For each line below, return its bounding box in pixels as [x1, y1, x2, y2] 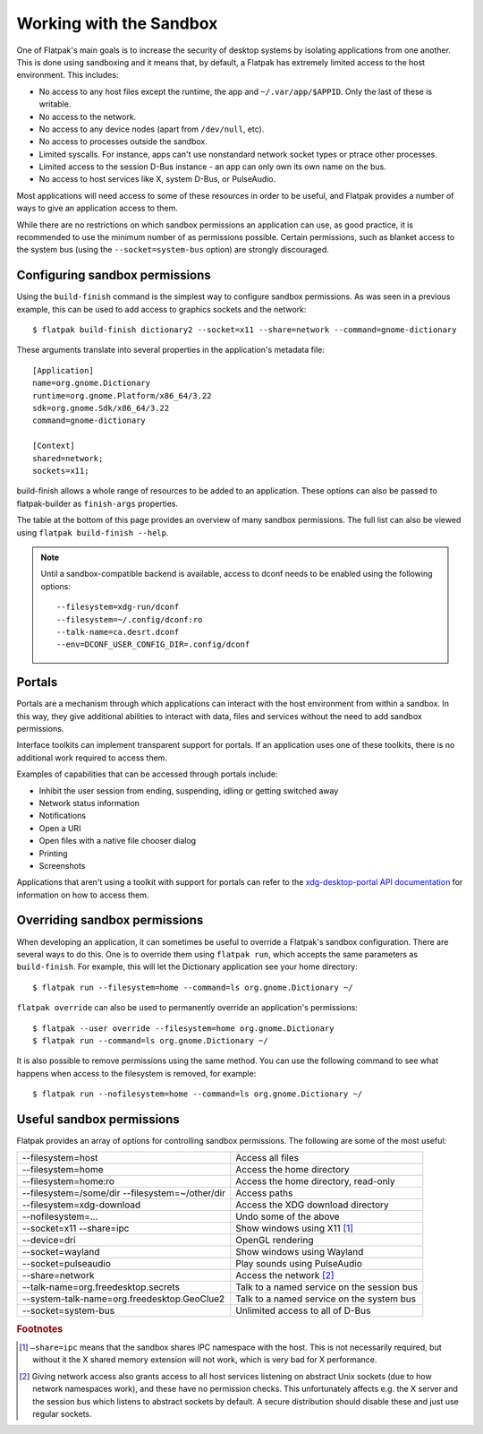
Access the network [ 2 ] [235, 1269, 335, 1282]
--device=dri [21, 1234, 76, 1247]
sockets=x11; [32, 466, 89, 476]
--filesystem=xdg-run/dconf [56, 602, 180, 613]
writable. [38, 99, 72, 109]
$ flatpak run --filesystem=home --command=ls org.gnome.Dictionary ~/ [32, 982, 353, 992]
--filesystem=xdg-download [21, 1198, 141, 1211]
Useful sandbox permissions [16, 1112, 181, 1127]
